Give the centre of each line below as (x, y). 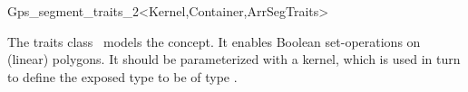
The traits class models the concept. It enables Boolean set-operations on (214, 41)
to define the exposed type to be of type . (122, 76)
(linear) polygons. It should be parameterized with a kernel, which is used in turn (234, 59)
